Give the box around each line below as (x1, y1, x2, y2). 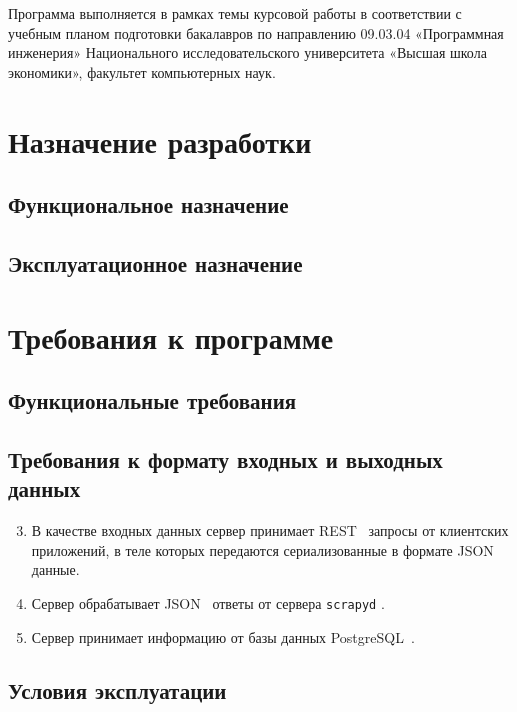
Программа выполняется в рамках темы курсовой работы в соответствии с (8, 3, 462, 23)
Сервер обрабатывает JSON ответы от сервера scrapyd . (31, 592, 385, 613)
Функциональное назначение (8, 189, 289, 220)
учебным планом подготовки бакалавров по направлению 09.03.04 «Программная (8, 22, 504, 43)
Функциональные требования (8, 385, 297, 416)
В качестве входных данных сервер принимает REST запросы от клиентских (31, 520, 509, 541)
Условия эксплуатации (8, 675, 227, 706)
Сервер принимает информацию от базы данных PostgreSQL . (31, 626, 415, 647)
